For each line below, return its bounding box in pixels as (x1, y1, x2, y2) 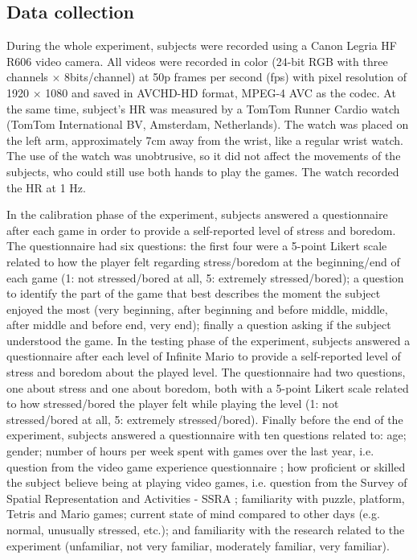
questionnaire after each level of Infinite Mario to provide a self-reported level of (6, 348, 401, 364)
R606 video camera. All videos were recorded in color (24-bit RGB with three (6, 52, 388, 69)
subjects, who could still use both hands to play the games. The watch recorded (6, 163, 399, 179)
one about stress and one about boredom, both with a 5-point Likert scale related (6, 379, 409, 396)
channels (6, 68, 48, 85)
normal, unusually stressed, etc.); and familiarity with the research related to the (6, 521, 405, 538)
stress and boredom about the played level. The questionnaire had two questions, (6, 364, 406, 381)
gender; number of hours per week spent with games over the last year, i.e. (6, 443, 374, 459)
